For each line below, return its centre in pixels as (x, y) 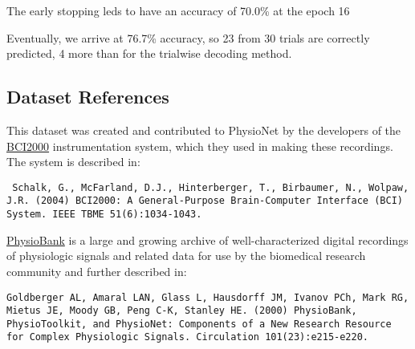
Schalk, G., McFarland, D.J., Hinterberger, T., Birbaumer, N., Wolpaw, (211, 187)
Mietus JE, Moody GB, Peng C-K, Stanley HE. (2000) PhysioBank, (182, 311)
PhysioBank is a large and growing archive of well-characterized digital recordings (207, 239)
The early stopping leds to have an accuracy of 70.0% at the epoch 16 (178, 10)
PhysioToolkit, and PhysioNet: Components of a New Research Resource (199, 324)
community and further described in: (97, 271)
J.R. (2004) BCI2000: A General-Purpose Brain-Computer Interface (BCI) (205, 201)
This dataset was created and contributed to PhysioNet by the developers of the (204, 130)
